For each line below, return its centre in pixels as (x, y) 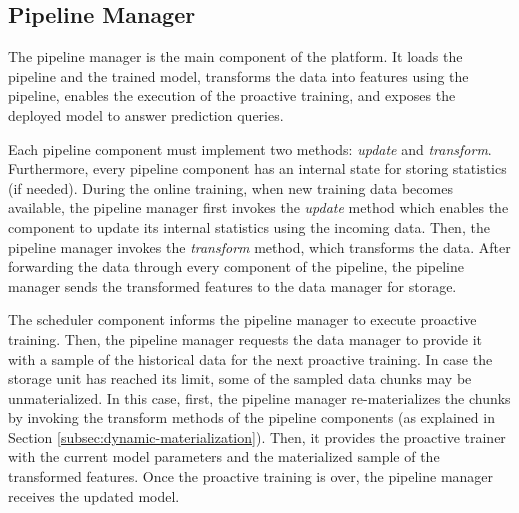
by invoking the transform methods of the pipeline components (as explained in (251, 417)
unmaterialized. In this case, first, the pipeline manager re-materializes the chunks (259, 397)
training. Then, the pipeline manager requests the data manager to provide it (245, 338)
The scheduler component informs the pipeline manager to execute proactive (242, 319)
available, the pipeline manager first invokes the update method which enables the (258, 207)
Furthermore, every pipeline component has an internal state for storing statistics (257, 168)
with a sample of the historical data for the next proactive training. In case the (250, 358)
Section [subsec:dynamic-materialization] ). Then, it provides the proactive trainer (257, 436)
